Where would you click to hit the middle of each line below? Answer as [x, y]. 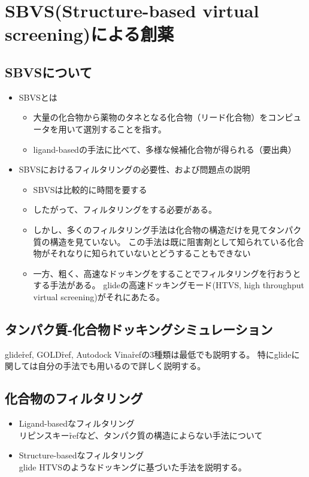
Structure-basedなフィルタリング [81, 455]
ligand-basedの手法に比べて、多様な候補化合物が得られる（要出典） [165, 149]
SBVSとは [38, 97]
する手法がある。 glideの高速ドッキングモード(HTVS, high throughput [169, 285]
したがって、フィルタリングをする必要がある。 [125, 209]
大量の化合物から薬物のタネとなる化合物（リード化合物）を [151, 117]
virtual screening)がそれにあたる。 [99, 296]
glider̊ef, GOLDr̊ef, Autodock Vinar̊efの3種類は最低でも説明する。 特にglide [148, 354]
